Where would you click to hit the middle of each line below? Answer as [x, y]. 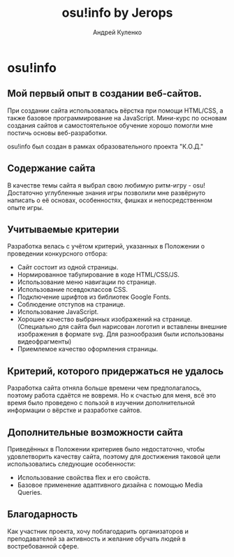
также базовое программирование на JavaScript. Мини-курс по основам [117, 118]
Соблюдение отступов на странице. [71, 304]
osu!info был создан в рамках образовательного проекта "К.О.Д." [105, 146]
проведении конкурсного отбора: [58, 254]
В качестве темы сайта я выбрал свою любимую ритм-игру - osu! [107, 185]
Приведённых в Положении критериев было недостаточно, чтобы [106, 449]
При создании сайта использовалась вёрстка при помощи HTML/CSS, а [115, 111]
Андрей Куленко [117, 32]
